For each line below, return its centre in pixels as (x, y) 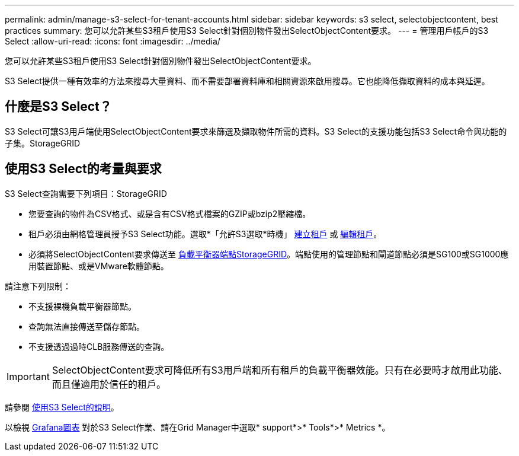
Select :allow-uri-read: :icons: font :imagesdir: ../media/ (113, 41)
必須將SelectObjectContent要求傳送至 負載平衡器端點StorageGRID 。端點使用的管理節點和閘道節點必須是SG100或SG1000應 (269, 254)
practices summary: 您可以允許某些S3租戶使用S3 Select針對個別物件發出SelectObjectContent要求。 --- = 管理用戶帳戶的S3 (247, 31)
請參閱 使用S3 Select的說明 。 (62, 407)
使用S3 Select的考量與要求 (83, 169)
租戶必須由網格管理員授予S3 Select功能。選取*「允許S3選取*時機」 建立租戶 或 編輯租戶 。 (205, 234)
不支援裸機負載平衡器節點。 (82, 306)
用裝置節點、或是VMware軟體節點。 (99, 266)
